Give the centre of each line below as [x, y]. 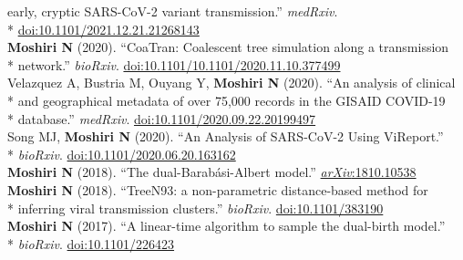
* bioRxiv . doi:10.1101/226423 [91, 243]
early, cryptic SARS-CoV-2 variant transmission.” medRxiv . [173, 11]
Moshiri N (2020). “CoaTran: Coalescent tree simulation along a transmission [228, 47]
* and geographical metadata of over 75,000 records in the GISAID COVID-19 [226, 100]
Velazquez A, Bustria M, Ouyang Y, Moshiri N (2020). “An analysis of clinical [231, 83]
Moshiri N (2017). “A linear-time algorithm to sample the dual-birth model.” [226, 226]
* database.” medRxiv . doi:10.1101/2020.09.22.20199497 [162, 118]
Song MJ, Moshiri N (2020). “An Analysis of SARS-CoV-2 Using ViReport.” [226, 136]
